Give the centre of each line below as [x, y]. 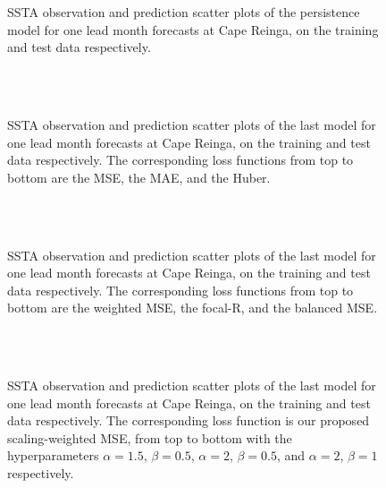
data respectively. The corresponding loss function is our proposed [189, 420]
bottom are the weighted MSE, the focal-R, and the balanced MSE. [193, 308]
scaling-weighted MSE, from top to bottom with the [150, 437]
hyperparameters [53, 455]
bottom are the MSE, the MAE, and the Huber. [139, 177]
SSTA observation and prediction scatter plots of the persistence [184, 12]
